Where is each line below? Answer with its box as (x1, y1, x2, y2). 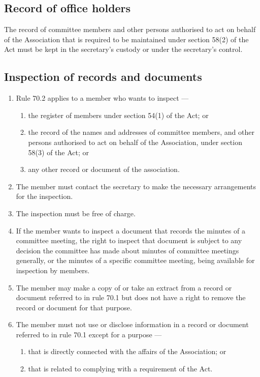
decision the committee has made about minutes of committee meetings (16, 245, 239, 255)
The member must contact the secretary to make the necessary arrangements (16, 181, 256, 191)
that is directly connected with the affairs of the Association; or (28, 346, 226, 357)
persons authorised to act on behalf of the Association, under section (28, 136, 242, 147)
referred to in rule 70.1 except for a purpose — (16, 329, 162, 339)
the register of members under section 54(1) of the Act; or (28, 109, 209, 120)
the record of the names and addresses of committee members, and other (28, 127, 255, 137)
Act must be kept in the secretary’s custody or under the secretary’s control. (4, 44, 243, 54)
